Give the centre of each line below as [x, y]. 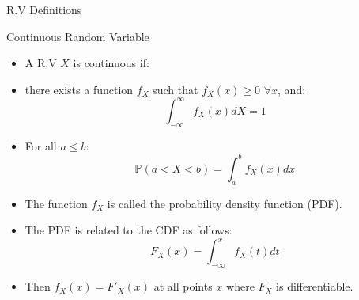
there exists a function [79, 89]
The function [56, 203]
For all [41, 145]
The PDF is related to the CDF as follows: [128, 230]
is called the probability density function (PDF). [225, 203]
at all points [183, 286]
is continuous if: [111, 63]
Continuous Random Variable [78, 36]
